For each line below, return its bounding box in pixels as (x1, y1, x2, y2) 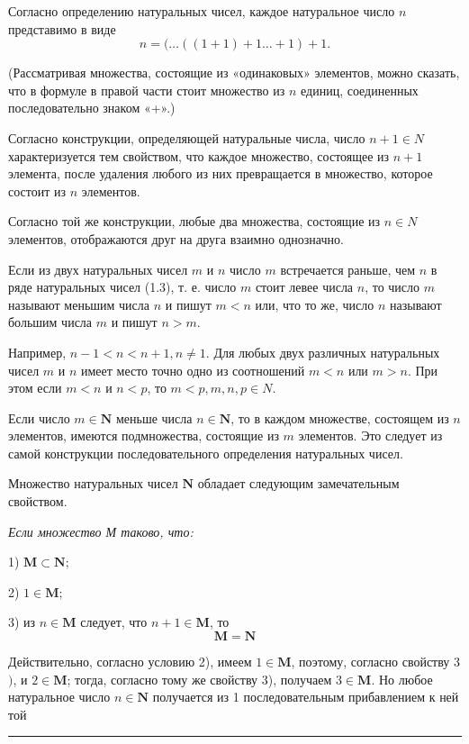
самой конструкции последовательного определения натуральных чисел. (8, 443, 403, 462)
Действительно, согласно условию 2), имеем (8, 652, 252, 671)
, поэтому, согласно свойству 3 (291, 652, 461, 671)
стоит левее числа (255, 277, 354, 296)
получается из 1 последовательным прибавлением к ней (152, 687, 459, 706)
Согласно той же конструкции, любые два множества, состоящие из (8, 212, 381, 231)
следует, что (80, 612, 148, 631)
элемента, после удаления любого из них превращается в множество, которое (8, 164, 433, 183)
